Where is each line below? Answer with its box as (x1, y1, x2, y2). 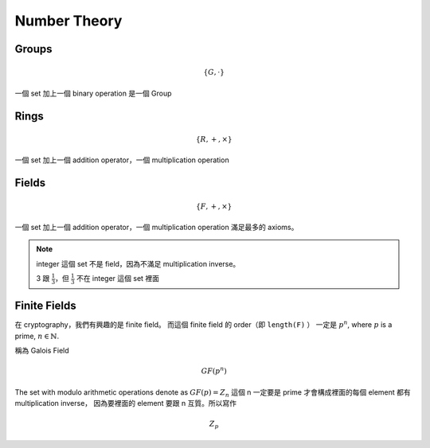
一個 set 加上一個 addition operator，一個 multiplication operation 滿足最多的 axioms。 (14, 222, 299, 232)
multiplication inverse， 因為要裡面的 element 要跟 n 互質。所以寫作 (14, 399, 237, 408)
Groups (14, 42, 53, 56)
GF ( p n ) (201, 365, 227, 376)
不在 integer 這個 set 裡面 (76, 274, 159, 283)
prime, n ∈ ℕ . (14, 331, 60, 341)
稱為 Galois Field (14, 346, 69, 356)
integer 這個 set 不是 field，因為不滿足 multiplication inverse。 (36, 259, 240, 268)
